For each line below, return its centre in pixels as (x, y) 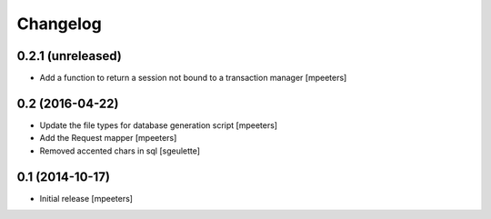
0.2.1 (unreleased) (69, 56)
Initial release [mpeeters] (86, 198)
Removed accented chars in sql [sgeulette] (120, 151)
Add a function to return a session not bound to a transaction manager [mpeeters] (193, 78)
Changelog (59, 24)
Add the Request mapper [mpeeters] (108, 138)
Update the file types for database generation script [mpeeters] (158, 125)
